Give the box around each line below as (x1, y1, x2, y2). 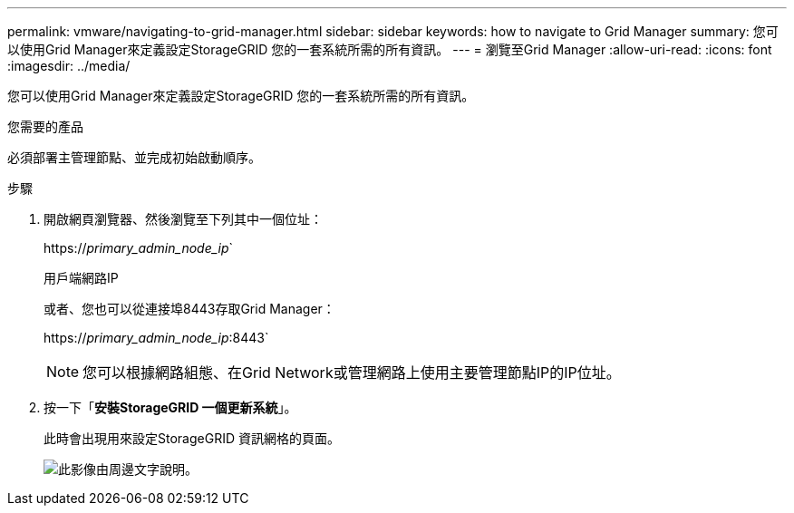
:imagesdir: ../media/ (7, 58, 131, 73)
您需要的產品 (7, 119, 83, 134)
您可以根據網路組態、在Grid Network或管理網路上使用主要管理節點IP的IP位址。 (82, 363, 621, 382)
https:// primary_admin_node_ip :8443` (44, 330, 269, 345)
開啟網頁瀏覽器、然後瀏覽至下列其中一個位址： (44, 211, 323, 227)
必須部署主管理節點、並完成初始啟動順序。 (7, 150, 261, 165)
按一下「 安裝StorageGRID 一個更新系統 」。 (44, 400, 297, 415)
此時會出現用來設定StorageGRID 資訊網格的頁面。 (44, 431, 340, 446)
